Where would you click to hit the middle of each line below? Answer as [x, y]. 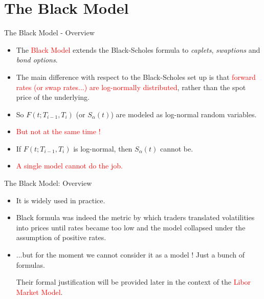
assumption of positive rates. [61, 237]
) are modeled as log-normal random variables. [184, 114]
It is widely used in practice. [61, 200]
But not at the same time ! [58, 131]
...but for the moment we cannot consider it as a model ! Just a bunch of [130, 255]
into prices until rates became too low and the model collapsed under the [131, 227]
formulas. [30, 264]
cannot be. [177, 148]
